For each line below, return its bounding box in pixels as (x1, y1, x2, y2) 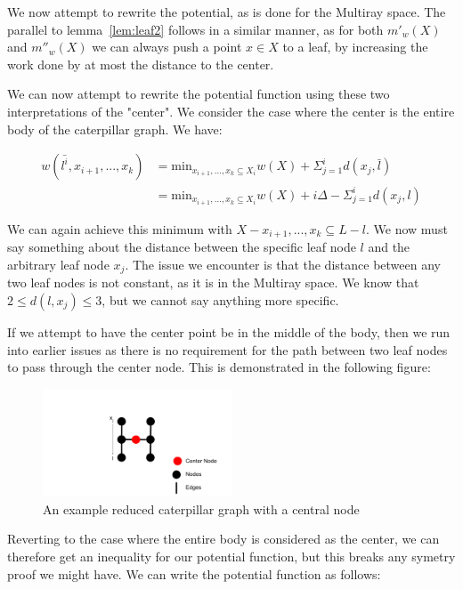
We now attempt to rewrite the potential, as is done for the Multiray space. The (7, 3, 446, 20)
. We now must (366, 219, 448, 238)
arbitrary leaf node (7, 254, 110, 273)
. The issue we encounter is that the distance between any (125, 254, 441, 273)
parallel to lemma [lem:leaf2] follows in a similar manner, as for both (7, 20, 384, 38)
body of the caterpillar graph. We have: (7, 119, 223, 138)
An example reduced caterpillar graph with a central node (43, 499, 360, 518)
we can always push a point (92, 37, 242, 56)
